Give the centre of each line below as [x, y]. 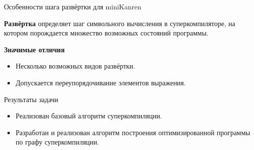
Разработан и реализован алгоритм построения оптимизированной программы [133, 132]
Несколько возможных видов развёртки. [75, 66]
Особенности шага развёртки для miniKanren [73, 6]
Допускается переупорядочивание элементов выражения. [101, 82]
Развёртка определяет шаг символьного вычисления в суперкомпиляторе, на [120, 23]
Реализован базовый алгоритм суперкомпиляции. [89, 116]
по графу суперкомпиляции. [57, 142]
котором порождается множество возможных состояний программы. [106, 33]
